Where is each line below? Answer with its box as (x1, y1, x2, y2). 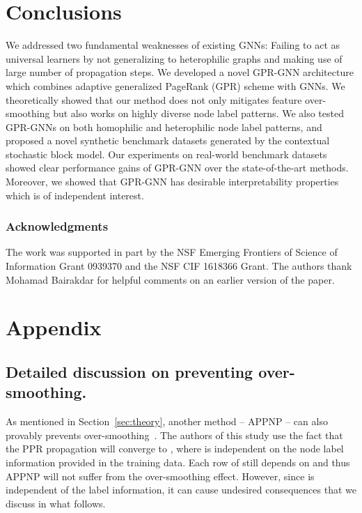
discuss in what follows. (6, 496, 106, 510)
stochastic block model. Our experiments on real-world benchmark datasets (6, 146, 327, 161)
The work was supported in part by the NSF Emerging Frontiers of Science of (6, 245, 338, 259)
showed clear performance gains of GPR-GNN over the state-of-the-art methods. (6, 160, 349, 175)
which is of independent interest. (6, 187, 144, 202)
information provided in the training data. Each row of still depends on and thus (6, 455, 350, 469)
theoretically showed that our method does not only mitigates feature (6, 92, 302, 107)
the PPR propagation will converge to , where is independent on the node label (6, 441, 344, 456)
